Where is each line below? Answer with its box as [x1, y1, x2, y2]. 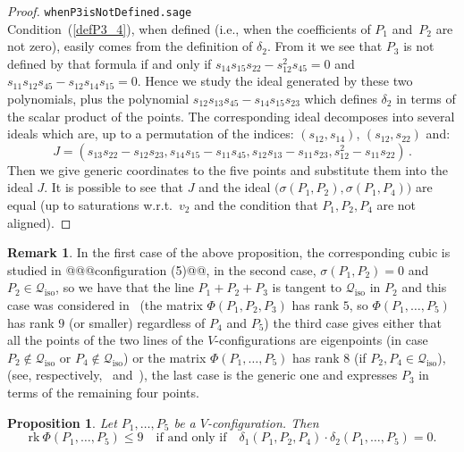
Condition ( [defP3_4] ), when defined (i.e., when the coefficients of [7, 19, 371, 38]
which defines [304, 89, 377, 108]
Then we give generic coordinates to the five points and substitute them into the [7, 160, 449, 179]
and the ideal [198, 178, 271, 197]
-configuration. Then [207, 413, 319, 431]
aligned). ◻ [7, 213, 72, 231]
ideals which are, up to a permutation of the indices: [7, 124, 294, 143]
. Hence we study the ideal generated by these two [137, 71, 413, 90]
